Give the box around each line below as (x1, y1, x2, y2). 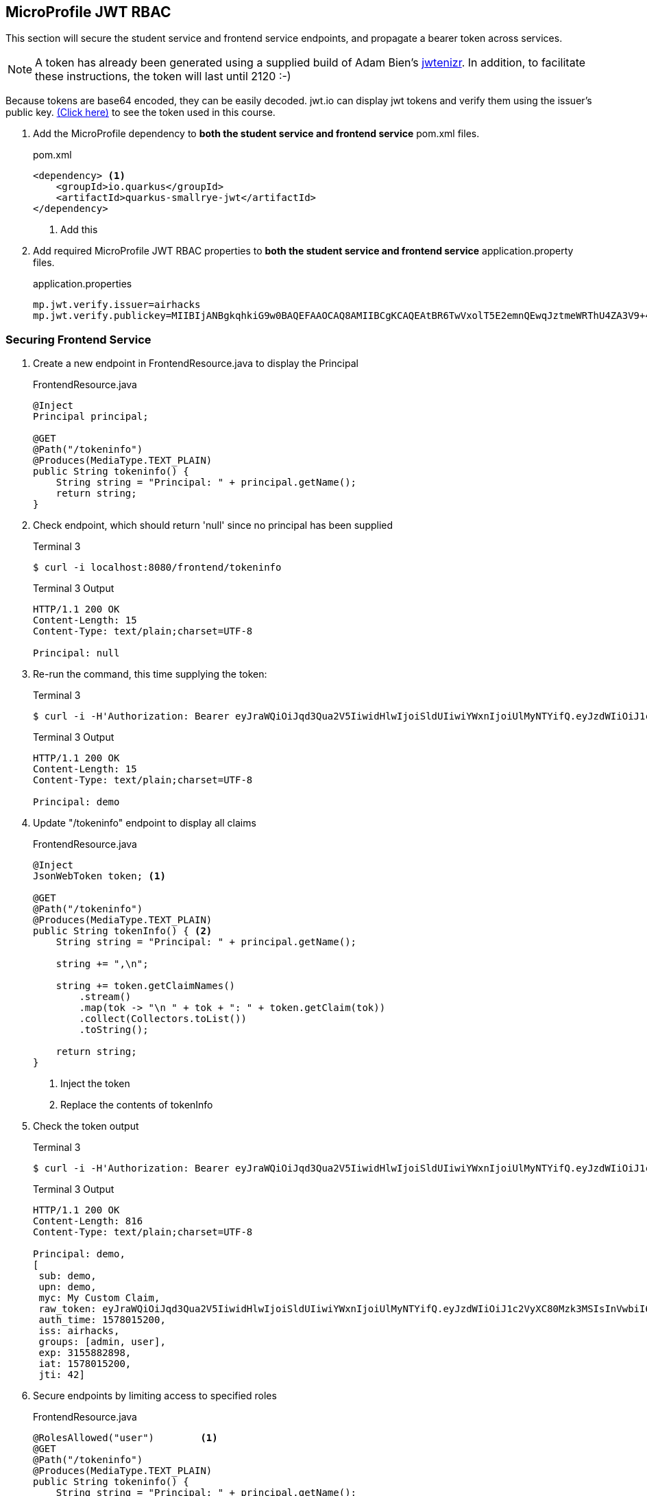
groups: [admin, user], (38, 1336, 166, 1348)
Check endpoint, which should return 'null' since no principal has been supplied (33, 519, 393, 532)
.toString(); (79, 1024, 149, 1036)
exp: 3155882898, (38, 1347, 132, 1359)
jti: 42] (38, 1369, 85, 1381)
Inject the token (60, 1078, 130, 1090)
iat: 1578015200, (38, 1358, 132, 1370)
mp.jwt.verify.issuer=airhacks (33, 299, 201, 311)
